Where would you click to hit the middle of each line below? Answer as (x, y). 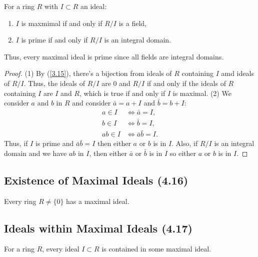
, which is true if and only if (122, 93)
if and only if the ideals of (186, 83)
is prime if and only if (54, 40)
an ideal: (93, 6)
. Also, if (185, 143)
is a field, (132, 23)
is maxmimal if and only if (62, 23)
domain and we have (35, 153)
